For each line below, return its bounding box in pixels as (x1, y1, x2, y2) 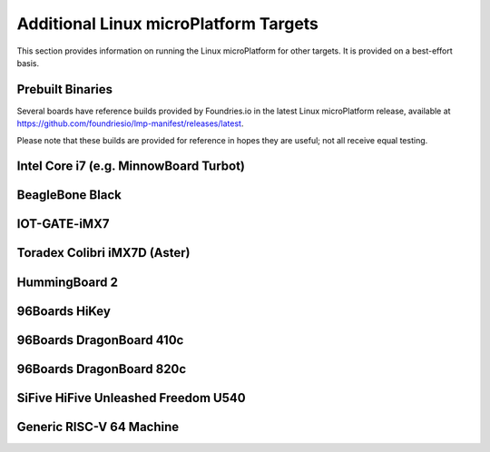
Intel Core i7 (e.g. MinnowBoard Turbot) (16, 159, 245, 174)
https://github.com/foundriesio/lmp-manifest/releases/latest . (16, 118, 244, 129)
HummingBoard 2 (16, 274, 118, 290)
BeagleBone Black (16, 187, 122, 203)
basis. (16, 57, 40, 68)
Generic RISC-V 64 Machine (16, 418, 180, 435)
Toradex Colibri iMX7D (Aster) (16, 245, 191, 260)
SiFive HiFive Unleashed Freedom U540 (16, 390, 246, 406)
